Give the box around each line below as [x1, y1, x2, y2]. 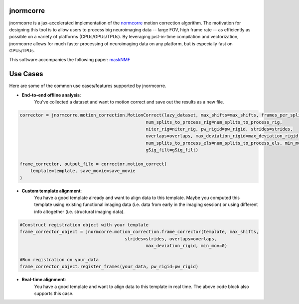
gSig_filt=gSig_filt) [146, 147, 199, 153]
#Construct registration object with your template [19, 222, 149, 227]
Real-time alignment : [21, 277, 66, 283]
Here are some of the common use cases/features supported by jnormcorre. [9, 83, 166, 89]
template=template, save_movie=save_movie [30, 168, 136, 174]
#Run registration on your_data [19, 257, 99, 262]
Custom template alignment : [21, 188, 82, 194]
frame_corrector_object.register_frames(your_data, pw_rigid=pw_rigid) [19, 264, 199, 270]
